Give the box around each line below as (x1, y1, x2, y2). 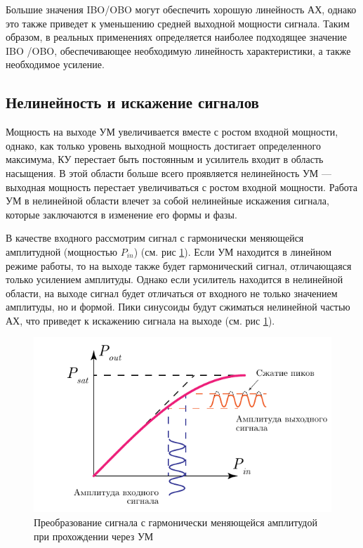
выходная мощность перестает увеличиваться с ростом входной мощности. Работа (6, 179, 358, 194)
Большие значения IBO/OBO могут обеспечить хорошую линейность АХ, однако (6, 2, 357, 16)
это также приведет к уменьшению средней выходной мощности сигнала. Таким (6, 15, 350, 30)
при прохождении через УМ (34, 528, 154, 543)
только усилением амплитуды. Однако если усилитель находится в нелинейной (6, 272, 343, 287)
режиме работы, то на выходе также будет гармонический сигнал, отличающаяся (6, 258, 352, 273)
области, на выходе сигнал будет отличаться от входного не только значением (6, 285, 338, 300)
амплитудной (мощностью (6, 244, 117, 259)
